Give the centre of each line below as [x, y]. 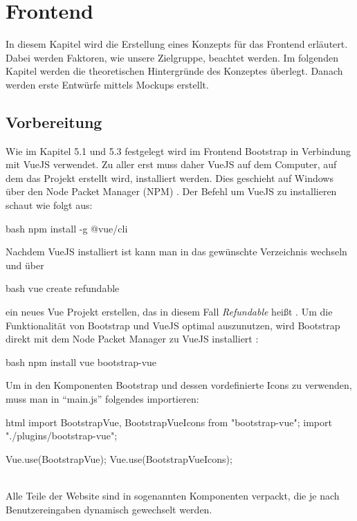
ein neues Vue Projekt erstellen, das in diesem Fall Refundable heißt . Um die [169, 312]
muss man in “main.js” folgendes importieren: [102, 399]
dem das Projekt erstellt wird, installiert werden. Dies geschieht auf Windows [170, 177]
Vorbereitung [54, 121]
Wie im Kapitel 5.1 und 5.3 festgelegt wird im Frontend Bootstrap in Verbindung [178, 150]
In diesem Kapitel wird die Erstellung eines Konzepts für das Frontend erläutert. [177, 44]
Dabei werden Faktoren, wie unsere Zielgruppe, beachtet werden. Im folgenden [172, 57]
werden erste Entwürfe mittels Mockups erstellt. [107, 84]
